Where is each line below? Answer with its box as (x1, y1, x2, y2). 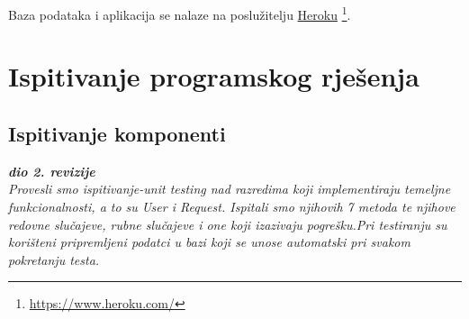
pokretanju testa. (8, 250, 100, 269)
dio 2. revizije (8, 161, 95, 180)
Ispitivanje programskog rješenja (8, 58, 419, 95)
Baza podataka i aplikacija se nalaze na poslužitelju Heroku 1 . (8, 3, 351, 23)
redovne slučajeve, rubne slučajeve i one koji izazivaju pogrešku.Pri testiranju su (8, 214, 447, 233)
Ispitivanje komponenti (8, 120, 226, 148)
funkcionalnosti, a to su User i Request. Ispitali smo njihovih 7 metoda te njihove (8, 197, 455, 216)
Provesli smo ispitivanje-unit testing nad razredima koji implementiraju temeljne (8, 179, 451, 198)
